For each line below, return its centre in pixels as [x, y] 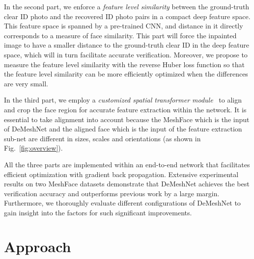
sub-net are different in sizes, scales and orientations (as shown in [102, 138]
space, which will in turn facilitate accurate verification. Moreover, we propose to [126, 54]
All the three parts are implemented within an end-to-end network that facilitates [127, 164]
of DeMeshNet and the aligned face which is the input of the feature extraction [123, 129]
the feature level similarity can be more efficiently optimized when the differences [126, 74]
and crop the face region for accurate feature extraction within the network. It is [125, 109]
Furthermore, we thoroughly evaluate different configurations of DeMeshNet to [122, 203]
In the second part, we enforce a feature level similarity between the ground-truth [127, 6]
